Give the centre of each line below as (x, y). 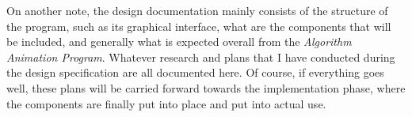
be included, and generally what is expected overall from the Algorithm (179, 42)
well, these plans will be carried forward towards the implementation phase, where (206, 87)
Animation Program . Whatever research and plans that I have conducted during (201, 57)
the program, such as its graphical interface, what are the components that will (199, 26)
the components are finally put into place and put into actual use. (166, 103)
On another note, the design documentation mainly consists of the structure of (197, 10)
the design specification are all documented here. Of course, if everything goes (195, 72)
